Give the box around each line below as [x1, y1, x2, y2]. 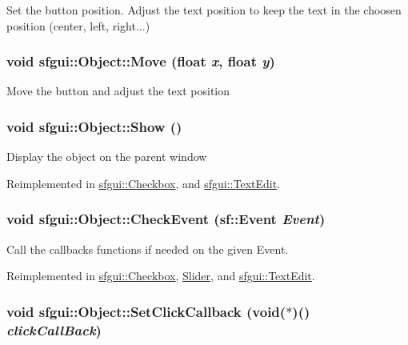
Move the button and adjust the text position [6, 82, 230, 99]
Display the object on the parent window [6, 148, 207, 165]
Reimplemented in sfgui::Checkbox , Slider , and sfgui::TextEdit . [6, 267, 315, 284]
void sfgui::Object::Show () [6, 116, 182, 136]
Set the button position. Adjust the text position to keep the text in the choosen [6, 2, 402, 18]
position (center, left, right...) [6, 17, 150, 34]
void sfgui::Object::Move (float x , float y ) [6, 51, 275, 71]
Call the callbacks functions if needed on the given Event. [6, 240, 289, 257]
